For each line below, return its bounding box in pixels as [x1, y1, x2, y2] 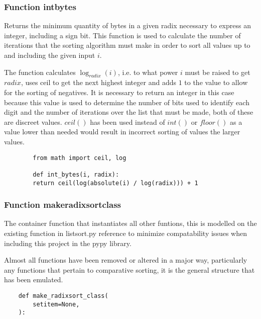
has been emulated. [4, 274, 63, 285]
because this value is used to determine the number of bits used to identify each [4, 97, 249, 107]
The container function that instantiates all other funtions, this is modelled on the [4, 218, 257, 228]
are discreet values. [4, 116, 62, 127]
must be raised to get [185, 66, 250, 77]
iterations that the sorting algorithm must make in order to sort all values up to [4, 40, 250, 50]
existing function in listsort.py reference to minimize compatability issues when [4, 227, 247, 238]
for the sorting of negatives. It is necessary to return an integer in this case [4, 87, 234, 97]
